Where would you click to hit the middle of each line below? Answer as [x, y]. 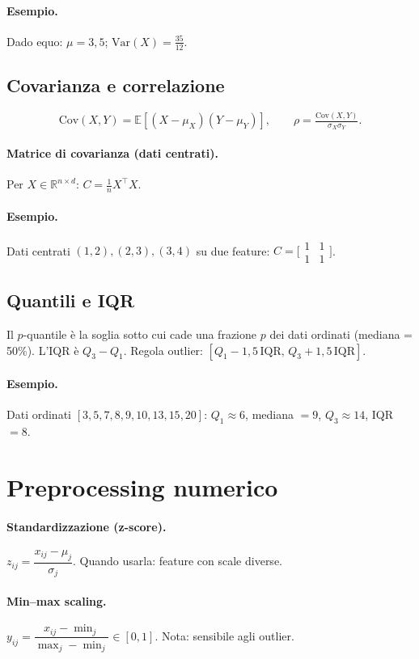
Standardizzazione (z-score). [87, 526]
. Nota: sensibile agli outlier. [224, 635]
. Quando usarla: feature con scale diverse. [178, 561]
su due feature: [233, 250]
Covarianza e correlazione [116, 85]
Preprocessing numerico [142, 487]
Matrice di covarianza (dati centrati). [112, 152]
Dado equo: [35, 41]
